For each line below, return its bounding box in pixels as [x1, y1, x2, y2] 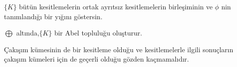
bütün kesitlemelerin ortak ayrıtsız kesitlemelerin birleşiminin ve [19, 1, 213, 11]
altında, [16, 28, 39, 38]
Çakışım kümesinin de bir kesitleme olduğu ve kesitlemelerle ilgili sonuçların [4, 44, 234, 54]
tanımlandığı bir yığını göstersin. [4, 11, 102, 21]
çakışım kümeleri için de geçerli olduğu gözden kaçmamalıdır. [4, 54, 189, 64]
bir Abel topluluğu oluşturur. [54, 28, 142, 38]
